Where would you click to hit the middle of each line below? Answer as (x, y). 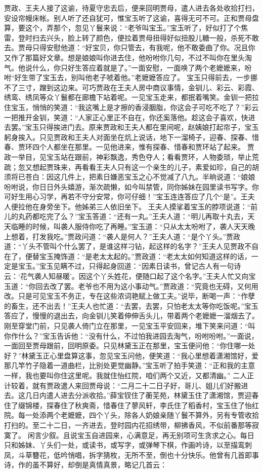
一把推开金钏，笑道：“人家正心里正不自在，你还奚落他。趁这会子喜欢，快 (126, 117)
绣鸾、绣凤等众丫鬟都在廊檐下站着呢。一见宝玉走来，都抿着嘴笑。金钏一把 (128, 97)
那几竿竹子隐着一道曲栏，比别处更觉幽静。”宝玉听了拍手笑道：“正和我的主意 (130, 365)
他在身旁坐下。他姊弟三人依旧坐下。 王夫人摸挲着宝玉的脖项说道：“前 (141, 206)
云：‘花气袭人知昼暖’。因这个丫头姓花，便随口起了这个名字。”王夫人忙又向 (126, 276)
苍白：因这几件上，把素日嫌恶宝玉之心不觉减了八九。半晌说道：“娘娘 (140, 177)
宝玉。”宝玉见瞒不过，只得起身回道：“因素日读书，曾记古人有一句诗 (129, 266)
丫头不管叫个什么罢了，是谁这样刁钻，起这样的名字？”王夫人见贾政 (133, 246)
